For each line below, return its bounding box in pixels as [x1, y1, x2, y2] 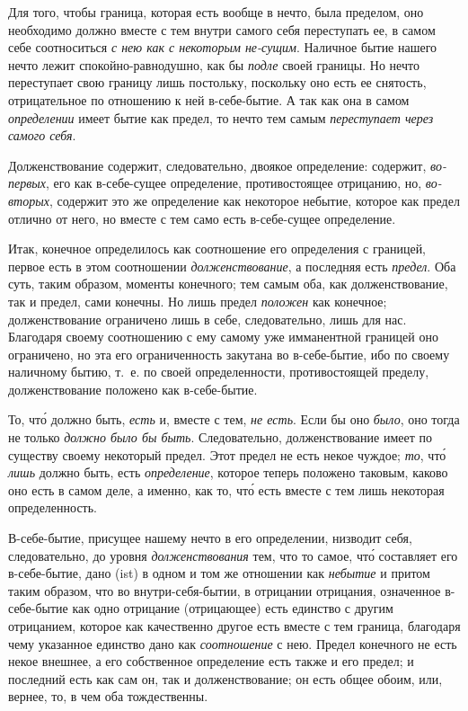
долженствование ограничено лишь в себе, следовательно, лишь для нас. [8, 309, 407, 328]
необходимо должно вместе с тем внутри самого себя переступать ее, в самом [8, 20, 436, 39]
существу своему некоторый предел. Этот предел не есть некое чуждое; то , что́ [8, 445, 446, 464]
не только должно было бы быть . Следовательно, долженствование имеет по [8, 428, 432, 447]
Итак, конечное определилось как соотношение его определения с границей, [8, 239, 427, 258]
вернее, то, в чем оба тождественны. [8, 687, 208, 706]
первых [8, 173, 46, 192]
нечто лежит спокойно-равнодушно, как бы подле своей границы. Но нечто [8, 55, 419, 74]
